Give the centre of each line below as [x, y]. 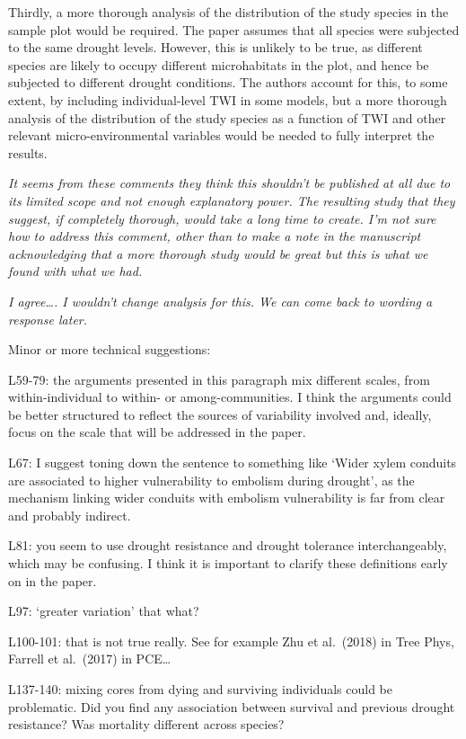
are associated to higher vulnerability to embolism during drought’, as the [211, 480]
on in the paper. [53, 580]
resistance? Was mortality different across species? [146, 724]
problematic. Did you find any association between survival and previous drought [232, 706]
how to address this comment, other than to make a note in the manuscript [215, 236]
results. [28, 152]
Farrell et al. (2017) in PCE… [90, 659]
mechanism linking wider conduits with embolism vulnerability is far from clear [227, 498]
